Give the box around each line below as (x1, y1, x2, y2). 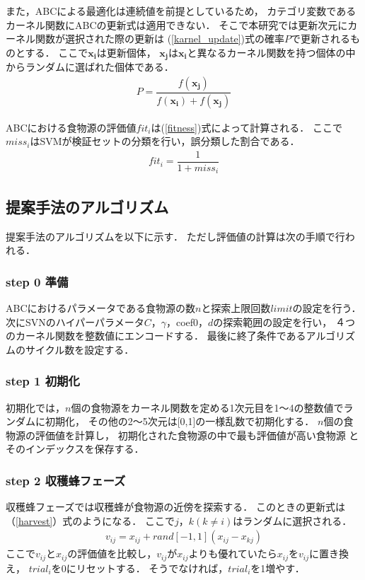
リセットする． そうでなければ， (76, 560, 228, 575)
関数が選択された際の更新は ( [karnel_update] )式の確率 (35, 31, 285, 46)
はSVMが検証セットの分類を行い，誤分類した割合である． (30, 134, 300, 149)
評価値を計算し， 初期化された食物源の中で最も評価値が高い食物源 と (35, 427, 359, 442)
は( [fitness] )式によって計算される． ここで (151, 120, 342, 134)
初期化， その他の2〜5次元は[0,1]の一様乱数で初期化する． (45, 414, 315, 429)
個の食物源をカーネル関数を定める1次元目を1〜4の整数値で (71, 400, 344, 414)
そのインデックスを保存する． (6, 441, 144, 456)
